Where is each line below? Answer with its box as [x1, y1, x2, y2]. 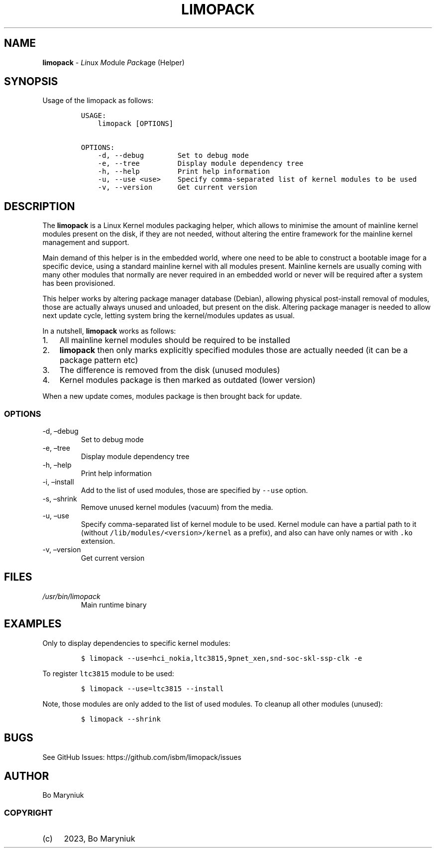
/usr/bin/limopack [42, 592, 101, 601]
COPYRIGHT [4, 807, 53, 818]
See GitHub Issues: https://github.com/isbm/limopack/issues [42, 752, 241, 761]
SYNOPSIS [4, 75, 58, 88]
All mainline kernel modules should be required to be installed [59, 335, 290, 346]
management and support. [42, 238, 129, 247]
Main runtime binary [81, 600, 147, 609]
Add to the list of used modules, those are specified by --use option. [81, 486, 308, 495]
